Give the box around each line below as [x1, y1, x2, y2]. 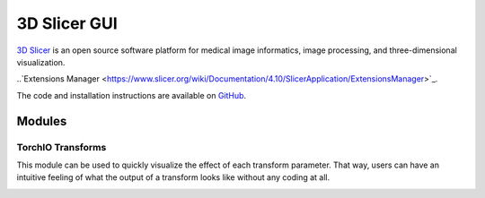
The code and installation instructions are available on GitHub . [16, 90, 247, 100]
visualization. [16, 56, 66, 67]
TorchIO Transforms [16, 141, 107, 153]
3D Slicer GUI [16, 13, 118, 33]
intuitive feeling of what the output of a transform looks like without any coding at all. [16, 172, 331, 183]
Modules [16, 113, 67, 129]
